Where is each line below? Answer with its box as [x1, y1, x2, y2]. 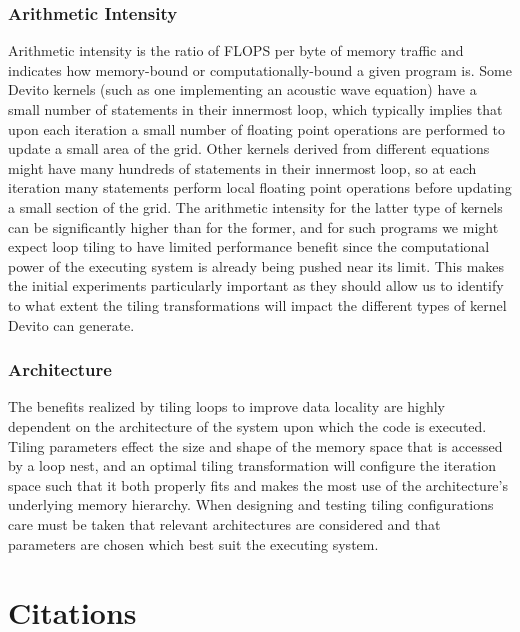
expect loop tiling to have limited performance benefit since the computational [8, 236, 490, 257]
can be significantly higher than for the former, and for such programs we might [8, 216, 499, 237]
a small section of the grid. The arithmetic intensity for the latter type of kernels [8, 196, 503, 217]
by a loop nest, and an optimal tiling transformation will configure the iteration [8, 455, 497, 476]
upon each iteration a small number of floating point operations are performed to [8, 118, 506, 139]
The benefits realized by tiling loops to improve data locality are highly [8, 396, 446, 417]
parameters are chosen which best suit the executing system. [8, 533, 379, 554]
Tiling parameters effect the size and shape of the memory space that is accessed [8, 435, 503, 456]
